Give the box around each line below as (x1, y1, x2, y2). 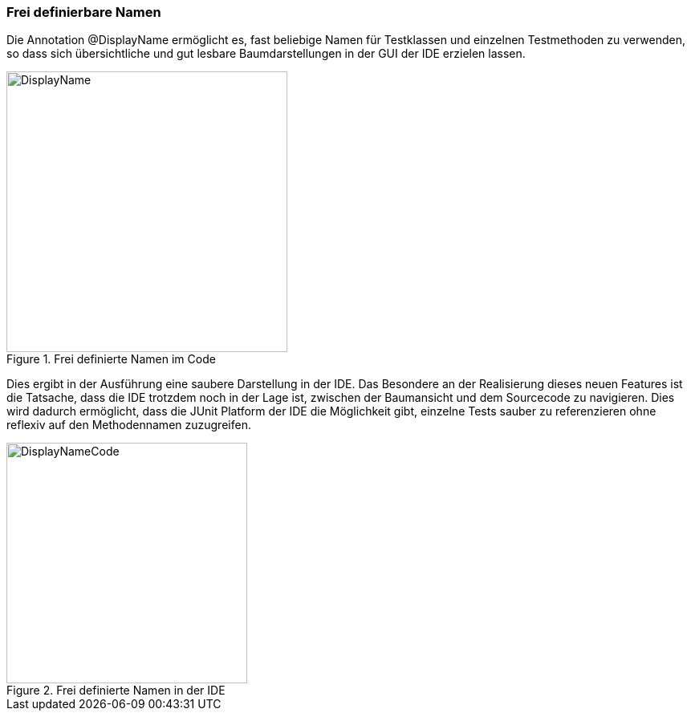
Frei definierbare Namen (6, 4, 161, 20)
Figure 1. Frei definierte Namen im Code (6, 352, 216, 367)
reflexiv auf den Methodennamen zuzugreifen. (6, 418, 251, 432)
